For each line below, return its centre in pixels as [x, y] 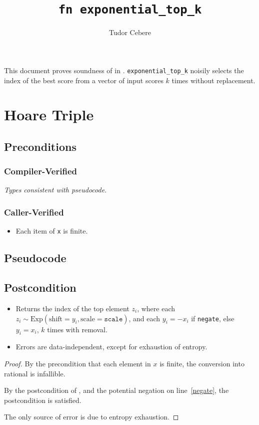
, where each [156, 308]
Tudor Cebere [130, 32]
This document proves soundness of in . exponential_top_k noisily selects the [124, 70]
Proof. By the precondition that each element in [77, 363]
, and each [144, 318]
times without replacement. [213, 80]
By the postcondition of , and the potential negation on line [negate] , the [116, 390]
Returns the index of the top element [72, 308]
